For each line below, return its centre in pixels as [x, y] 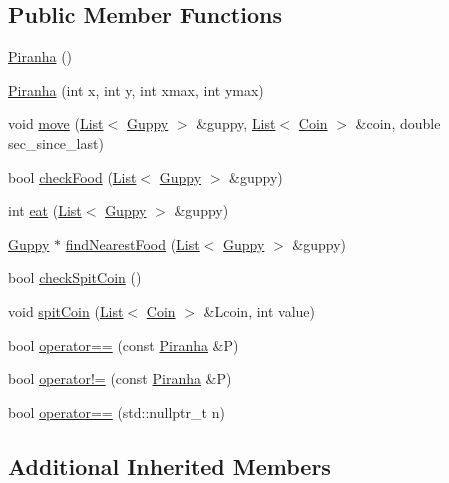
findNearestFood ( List [132, 243]
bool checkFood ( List [72, 176]
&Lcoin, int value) [259, 310]
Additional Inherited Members [169, 465]
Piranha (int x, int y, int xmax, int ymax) [136, 89]
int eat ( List [45, 210]
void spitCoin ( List [66, 310]
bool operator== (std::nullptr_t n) [116, 411]
